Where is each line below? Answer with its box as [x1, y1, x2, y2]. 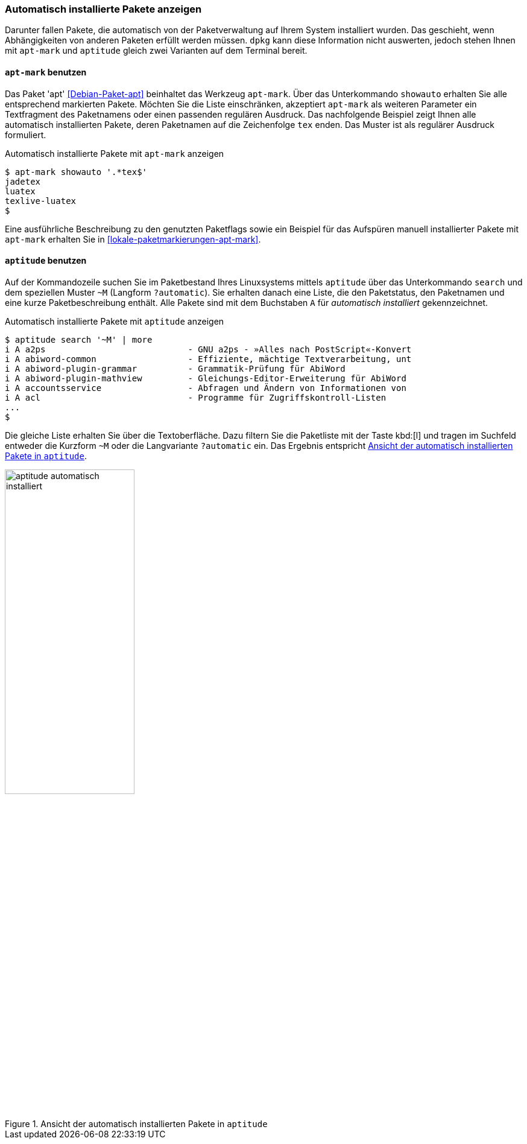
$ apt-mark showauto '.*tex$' [5, 167, 148, 177]
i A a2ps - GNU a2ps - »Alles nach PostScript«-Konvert [5, 344, 412, 354]
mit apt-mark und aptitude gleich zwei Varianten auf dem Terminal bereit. [5, 45, 308, 56]
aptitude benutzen [5, 255, 87, 266]
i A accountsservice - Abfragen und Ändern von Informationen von [5, 383, 406, 393]
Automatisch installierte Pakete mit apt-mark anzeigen [5, 148, 224, 159]
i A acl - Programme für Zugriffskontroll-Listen [5, 392, 387, 402]
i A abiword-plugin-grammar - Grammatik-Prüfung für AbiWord [5, 363, 346, 373]
